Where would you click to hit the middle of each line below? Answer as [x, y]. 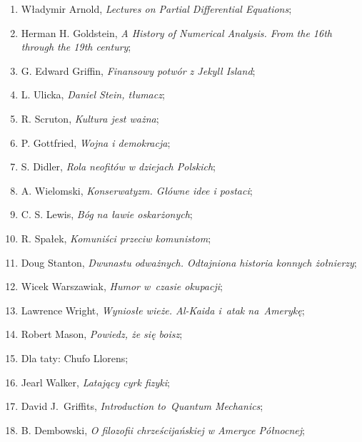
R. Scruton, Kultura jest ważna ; [90, 118]
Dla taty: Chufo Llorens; [75, 358]
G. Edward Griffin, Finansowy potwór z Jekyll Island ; [138, 70]
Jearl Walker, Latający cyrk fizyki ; [96, 382]
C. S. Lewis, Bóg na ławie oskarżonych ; [107, 214]
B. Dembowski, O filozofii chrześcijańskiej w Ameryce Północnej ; [163, 430]
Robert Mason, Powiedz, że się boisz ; [102, 334]
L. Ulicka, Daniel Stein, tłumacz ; [93, 94]
